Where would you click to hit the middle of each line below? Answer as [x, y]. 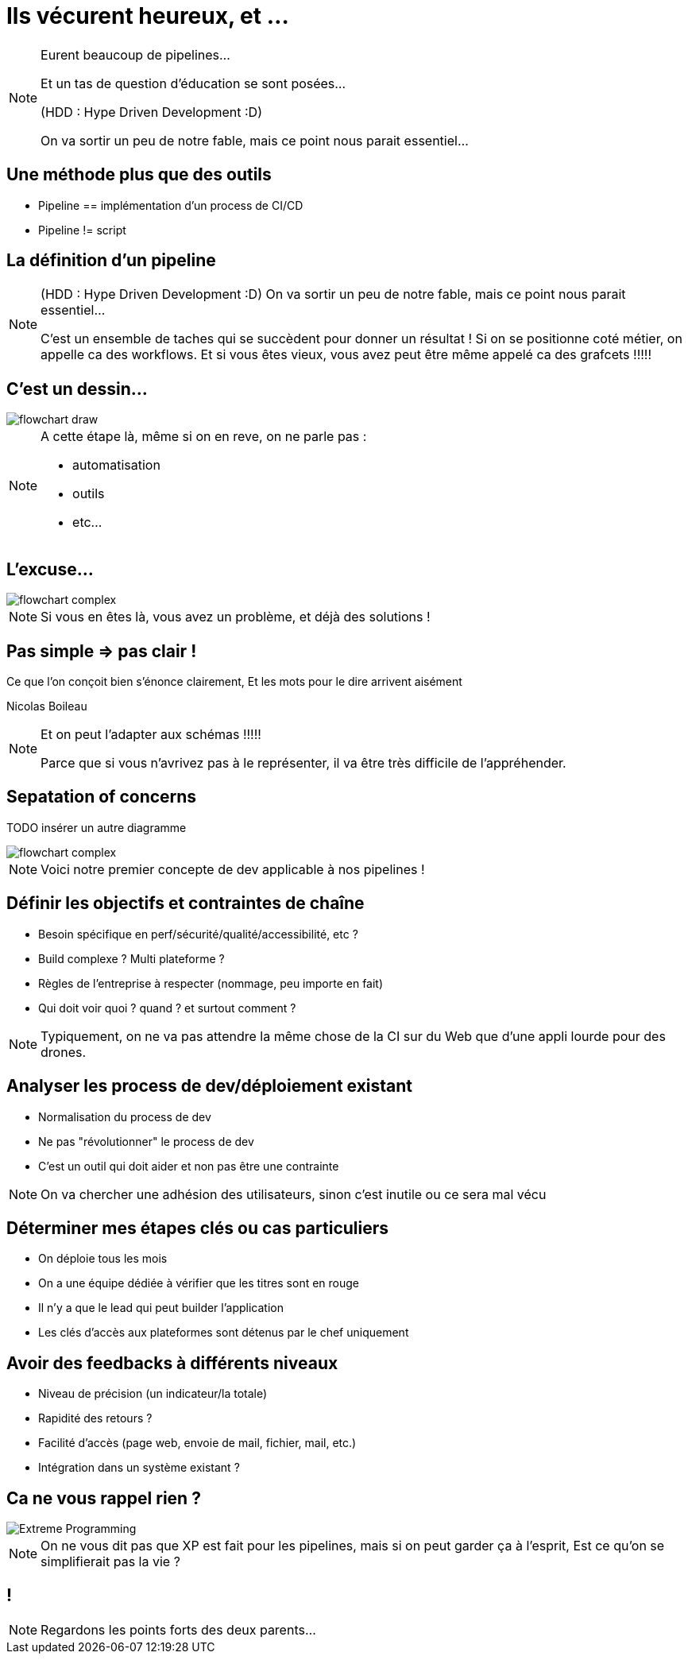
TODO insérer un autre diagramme [97, 827]
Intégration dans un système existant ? [139, 1468]
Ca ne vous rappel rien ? [104, 1498]
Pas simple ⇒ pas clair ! [102, 651]
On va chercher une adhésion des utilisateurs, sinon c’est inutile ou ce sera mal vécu [294, 1194]
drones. [64, 1052]
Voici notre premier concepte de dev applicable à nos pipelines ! [233, 869]
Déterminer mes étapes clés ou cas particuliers [198, 1228]
